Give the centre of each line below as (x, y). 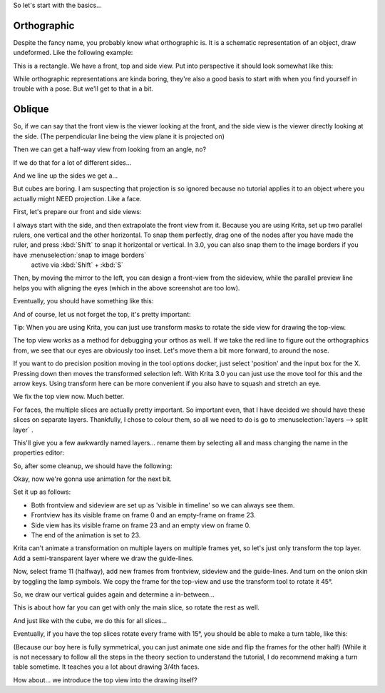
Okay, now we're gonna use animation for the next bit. (93, 479)
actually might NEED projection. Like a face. (77, 198)
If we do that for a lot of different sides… (72, 162)
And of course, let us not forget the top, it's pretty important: (102, 314)
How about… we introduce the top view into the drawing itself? (105, 680)
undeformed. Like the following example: (73, 53)
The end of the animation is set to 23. (86, 535)
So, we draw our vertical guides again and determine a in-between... (114, 595)
